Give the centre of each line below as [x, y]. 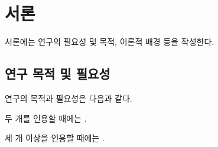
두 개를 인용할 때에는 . [46, 118]
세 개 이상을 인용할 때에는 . [55, 138]
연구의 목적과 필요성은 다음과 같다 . [69, 98]
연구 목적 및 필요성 [58, 73]
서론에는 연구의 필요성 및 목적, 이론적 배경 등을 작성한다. [110, 42]
